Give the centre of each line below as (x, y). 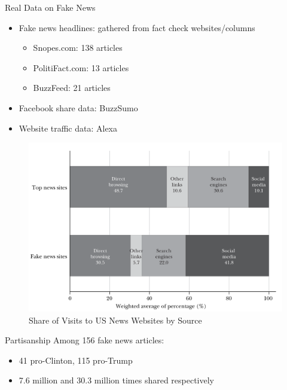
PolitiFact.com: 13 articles (81, 67)
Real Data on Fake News (50, 7)
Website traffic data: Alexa (68, 128)
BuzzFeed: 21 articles (72, 88)
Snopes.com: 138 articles (78, 48)
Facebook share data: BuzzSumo (78, 107)
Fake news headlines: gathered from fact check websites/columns (137, 27)
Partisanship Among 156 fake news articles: (85, 340)
